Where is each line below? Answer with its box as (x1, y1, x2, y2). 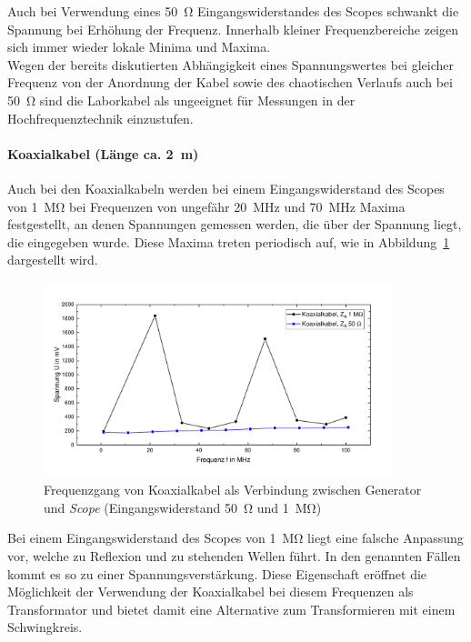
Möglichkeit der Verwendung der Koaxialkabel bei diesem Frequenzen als (7, 582, 414, 601)
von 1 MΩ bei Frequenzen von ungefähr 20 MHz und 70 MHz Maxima (7, 196, 406, 216)
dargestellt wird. (7, 250, 98, 269)
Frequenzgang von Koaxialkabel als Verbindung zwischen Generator (44, 480, 422, 499)
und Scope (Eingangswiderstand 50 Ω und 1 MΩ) (44, 497, 322, 517)
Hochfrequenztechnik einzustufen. (7, 108, 194, 127)
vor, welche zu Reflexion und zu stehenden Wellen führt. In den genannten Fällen (7, 546, 461, 565)
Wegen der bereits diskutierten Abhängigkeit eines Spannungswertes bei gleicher (7, 55, 454, 74)
